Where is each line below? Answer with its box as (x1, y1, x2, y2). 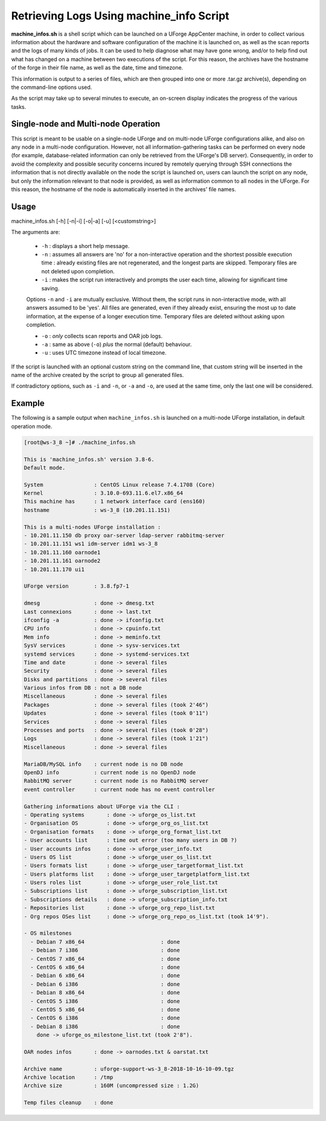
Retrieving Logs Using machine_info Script (11, 9, 229, 22)
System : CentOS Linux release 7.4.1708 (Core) (24, 481, 216, 488)
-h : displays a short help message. (41, 242, 130, 249)
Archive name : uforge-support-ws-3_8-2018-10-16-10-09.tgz (24, 1065, 234, 1072)
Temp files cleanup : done (24, 1099, 113, 1106)
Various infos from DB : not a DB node (24, 684, 142, 691)
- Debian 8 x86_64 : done (30, 989, 181, 996)
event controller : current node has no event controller (24, 786, 216, 793)
